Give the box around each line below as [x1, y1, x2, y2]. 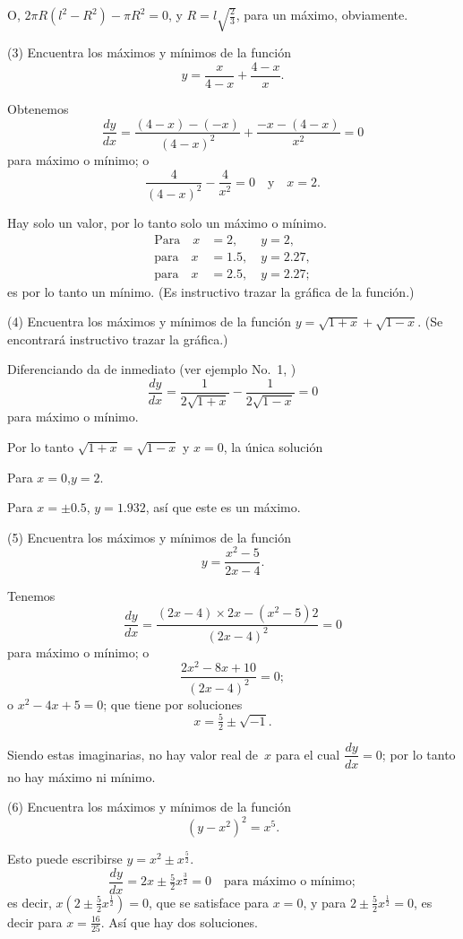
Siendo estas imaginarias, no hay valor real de [7, 744, 258, 763]
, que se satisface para [149, 892, 270, 911]
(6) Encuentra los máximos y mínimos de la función [7, 797, 292, 816]
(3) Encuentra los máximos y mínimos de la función [7, 43, 292, 62]
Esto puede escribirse [7, 849, 123, 868]
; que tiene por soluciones [103, 694, 243, 713]
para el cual [275, 744, 340, 763]
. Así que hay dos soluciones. [100, 912, 258, 931]
